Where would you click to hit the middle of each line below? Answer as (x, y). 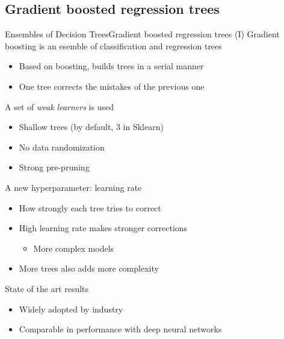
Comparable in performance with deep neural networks (120, 329)
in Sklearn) (143, 127)
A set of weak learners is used (59, 106)
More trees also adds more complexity (89, 268)
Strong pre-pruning (54, 167)
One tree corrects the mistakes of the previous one (112, 86)
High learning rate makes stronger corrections (103, 228)
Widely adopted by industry (71, 309)
